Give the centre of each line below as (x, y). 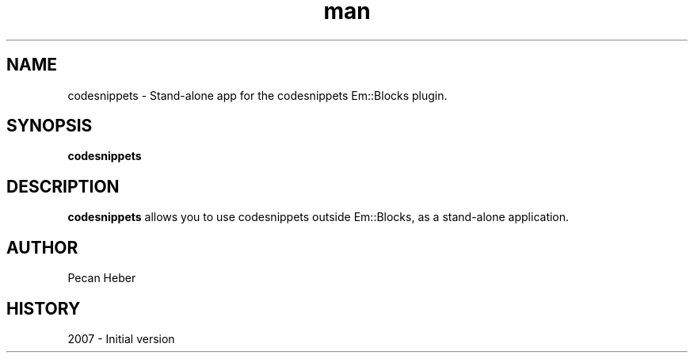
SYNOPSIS (50, 126)
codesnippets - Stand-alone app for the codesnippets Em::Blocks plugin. (257, 95)
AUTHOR (42, 247)
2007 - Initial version (121, 338)
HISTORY (44, 308)
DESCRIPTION (63, 186)
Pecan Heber (102, 278)
